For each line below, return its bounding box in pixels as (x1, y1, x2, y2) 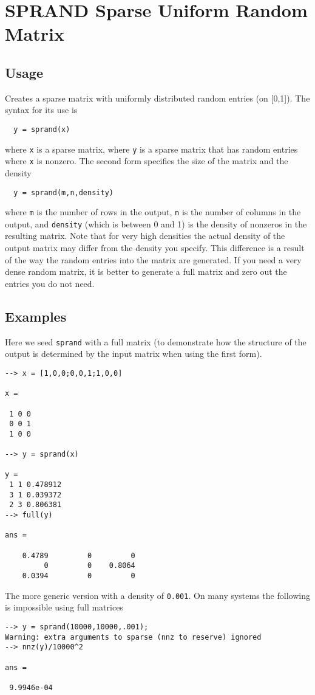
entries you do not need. (5, 277, 95, 289)
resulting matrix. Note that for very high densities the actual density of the (5, 229, 285, 242)
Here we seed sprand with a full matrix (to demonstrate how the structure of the (5, 335, 307, 348)
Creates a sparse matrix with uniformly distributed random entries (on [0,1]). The (5, 91, 310, 104)
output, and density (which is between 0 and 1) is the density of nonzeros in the (5, 217, 307, 230)
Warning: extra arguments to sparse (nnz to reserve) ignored (5, 632, 262, 641)
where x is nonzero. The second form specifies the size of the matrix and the (5, 154, 288, 167)
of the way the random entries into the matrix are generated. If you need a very (5, 253, 302, 266)
